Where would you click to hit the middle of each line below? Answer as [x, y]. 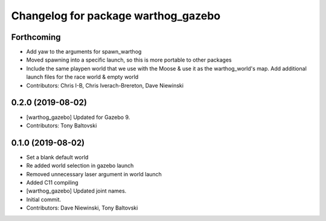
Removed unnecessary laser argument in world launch [94, 174]
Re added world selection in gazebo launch [80, 165]
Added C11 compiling [52, 182]
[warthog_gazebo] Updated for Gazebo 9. [78, 117]
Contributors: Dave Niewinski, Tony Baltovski [82, 208]
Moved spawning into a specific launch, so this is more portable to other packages [129, 60]
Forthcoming [36, 37]
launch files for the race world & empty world [82, 77]
